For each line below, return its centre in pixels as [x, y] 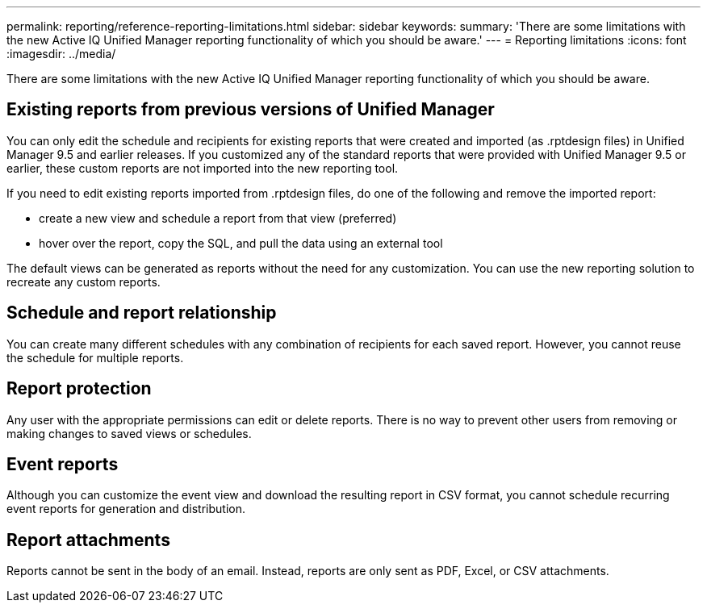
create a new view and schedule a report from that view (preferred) [218, 218]
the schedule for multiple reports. [95, 357]
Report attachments [88, 540]
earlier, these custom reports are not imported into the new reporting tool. [203, 168]
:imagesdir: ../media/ [61, 54]
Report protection [79, 389]
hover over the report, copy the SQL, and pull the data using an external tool [241, 243]
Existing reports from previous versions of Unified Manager [251, 110]
